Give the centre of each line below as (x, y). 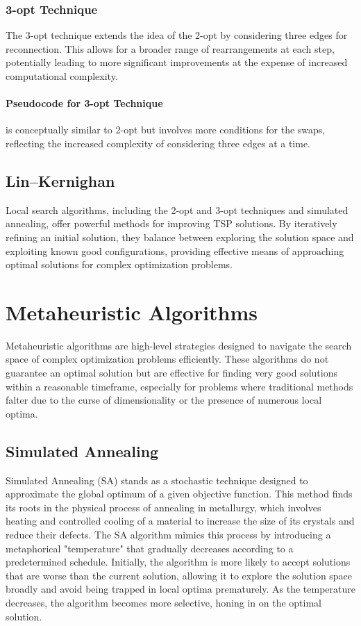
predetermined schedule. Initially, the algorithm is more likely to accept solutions (178, 562)
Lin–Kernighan (60, 180)
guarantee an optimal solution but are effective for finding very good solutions (171, 373)
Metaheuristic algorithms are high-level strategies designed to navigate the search (179, 345)
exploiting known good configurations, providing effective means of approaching (175, 250)
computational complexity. (62, 76)
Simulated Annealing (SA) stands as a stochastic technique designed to (157, 480)
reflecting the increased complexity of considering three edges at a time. (158, 143)
